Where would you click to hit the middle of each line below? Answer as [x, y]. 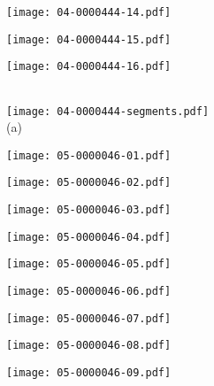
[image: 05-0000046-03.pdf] [89, 210]
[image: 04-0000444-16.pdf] [89, 67]
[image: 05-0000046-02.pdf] [89, 183]
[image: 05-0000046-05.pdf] [89, 264]
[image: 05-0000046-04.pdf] [89, 237]
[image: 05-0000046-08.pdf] [89, 346]
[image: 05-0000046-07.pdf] [89, 318]
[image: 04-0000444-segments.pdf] [108, 111]
